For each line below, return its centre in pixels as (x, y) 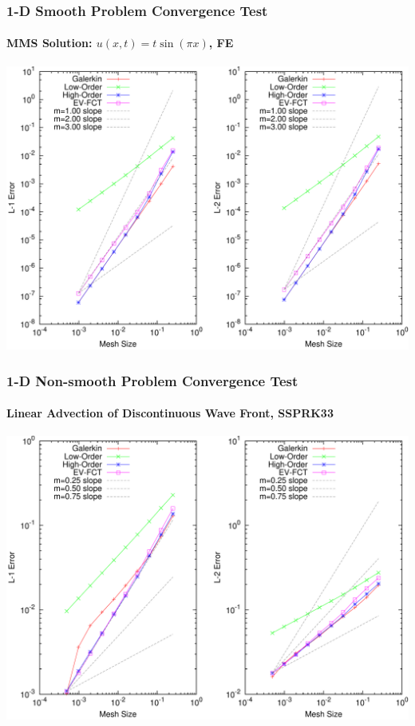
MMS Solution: (49, 43)
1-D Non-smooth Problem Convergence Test (152, 380)
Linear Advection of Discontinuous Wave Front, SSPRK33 (170, 413)
